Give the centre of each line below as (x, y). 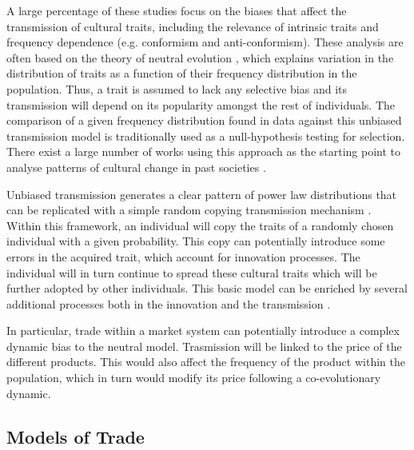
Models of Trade (76, 436)
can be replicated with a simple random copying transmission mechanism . (189, 210)
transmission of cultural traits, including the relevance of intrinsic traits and (193, 26)
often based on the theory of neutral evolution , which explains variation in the (200, 57)
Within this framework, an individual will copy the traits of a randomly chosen (200, 225)
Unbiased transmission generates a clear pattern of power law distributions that (202, 194)
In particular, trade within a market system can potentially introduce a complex (203, 331)
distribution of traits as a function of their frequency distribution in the (182, 73)
